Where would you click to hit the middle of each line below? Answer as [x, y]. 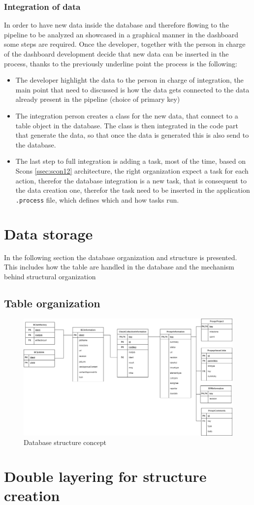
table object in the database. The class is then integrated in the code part [127, 125]
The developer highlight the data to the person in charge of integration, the [129, 80]
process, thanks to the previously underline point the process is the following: [121, 63]
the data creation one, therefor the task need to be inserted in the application [133, 190]
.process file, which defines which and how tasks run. [97, 199]
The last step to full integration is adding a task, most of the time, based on [130, 161]
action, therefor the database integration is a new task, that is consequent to [131, 180]
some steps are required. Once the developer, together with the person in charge [125, 44]
